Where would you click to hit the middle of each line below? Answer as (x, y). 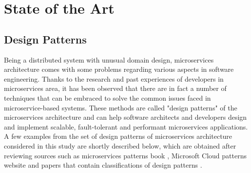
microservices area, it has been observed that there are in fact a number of (115, 88)
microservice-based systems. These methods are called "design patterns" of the (121, 107)
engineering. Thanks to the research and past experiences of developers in (114, 78)
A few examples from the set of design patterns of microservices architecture (118, 136)
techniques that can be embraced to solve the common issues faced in (107, 97)
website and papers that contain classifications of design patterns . (103, 165)
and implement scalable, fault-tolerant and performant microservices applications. (126, 126)
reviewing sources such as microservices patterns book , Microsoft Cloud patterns (125, 155)
